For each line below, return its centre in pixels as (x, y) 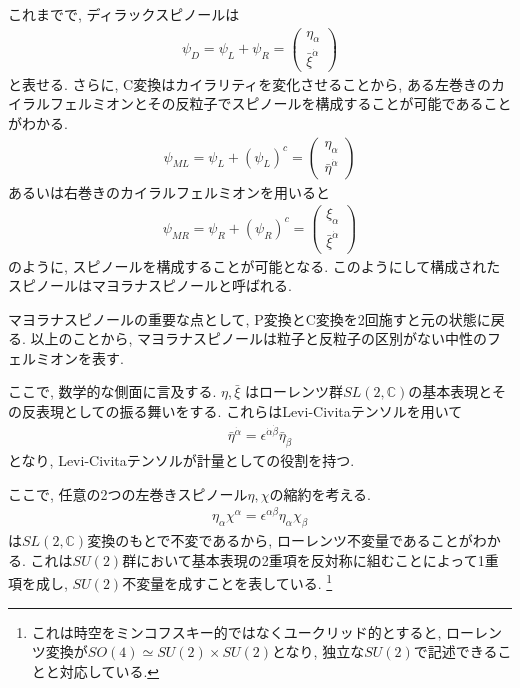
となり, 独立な (318, 651)
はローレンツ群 (294, 391)
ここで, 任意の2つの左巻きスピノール (128, 493)
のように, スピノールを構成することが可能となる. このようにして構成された (254, 265)
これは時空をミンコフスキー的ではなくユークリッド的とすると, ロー (252, 631)
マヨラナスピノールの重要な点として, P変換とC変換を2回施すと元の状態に (249, 318)
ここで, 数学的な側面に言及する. (112, 391)
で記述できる (455, 651)
